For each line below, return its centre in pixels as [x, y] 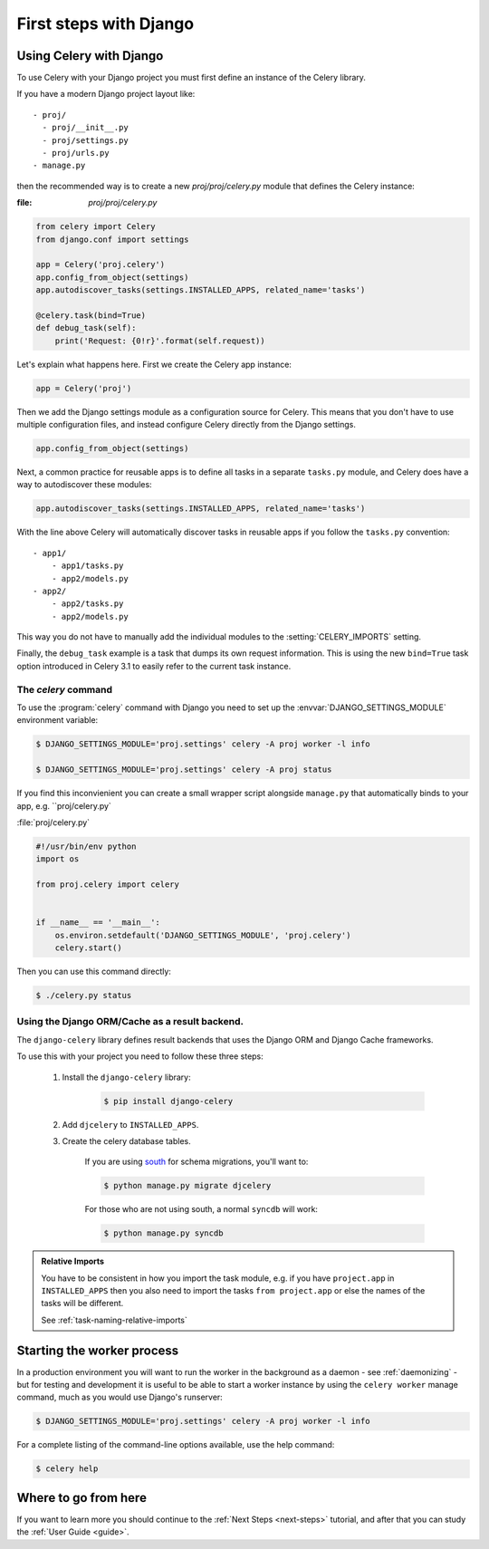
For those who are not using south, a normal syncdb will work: [201, 1209]
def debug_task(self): [86, 328]
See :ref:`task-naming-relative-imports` [114, 1320]
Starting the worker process [98, 1350]
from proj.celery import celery [108, 885]
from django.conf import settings [112, 239]
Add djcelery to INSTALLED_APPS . [130, 1124]
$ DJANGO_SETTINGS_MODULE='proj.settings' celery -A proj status [184, 770]
